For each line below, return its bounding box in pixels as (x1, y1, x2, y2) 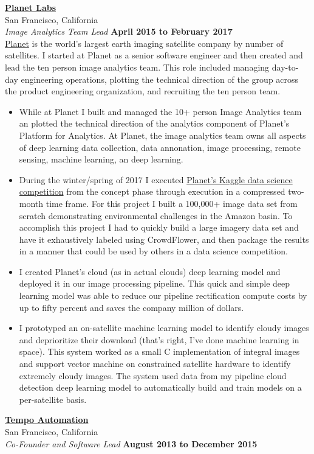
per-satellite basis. (19, 393, 87, 405)
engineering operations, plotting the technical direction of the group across (21, 72, 299, 85)
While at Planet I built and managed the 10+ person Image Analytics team (19, 105, 302, 117)
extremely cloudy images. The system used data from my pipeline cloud (19, 369, 287, 382)
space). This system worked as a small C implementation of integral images (19, 345, 300, 358)
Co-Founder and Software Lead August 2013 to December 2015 (5, 437, 258, 450)
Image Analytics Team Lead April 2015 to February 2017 (5, 25, 233, 38)
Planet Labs (5, 1, 56, 13)
